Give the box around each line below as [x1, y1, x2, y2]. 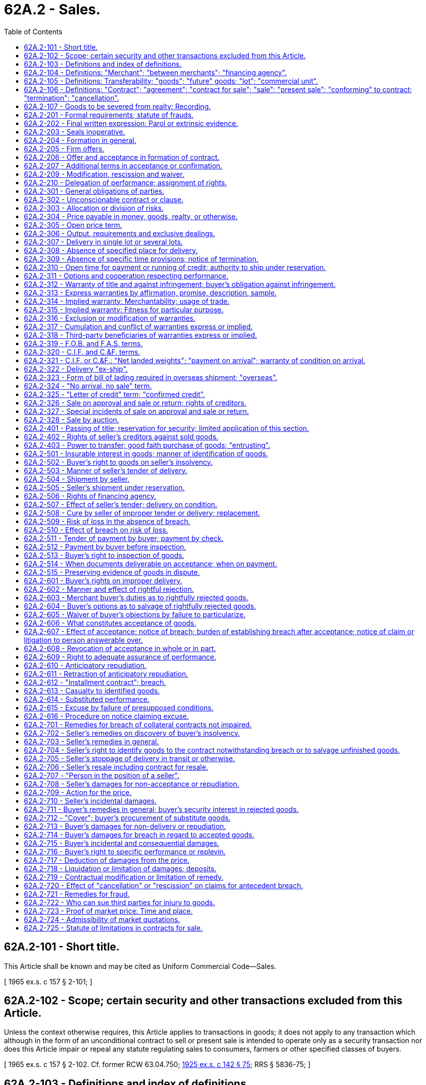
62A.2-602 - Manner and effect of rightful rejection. [24, 584, 194, 593]
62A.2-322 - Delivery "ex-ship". [24, 364, 128, 373]
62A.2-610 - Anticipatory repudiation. [24, 661, 146, 670]
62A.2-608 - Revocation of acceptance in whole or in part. [24, 644, 216, 653]
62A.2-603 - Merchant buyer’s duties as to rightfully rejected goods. [24, 593, 248, 602]
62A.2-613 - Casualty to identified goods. [24, 686, 160, 695]
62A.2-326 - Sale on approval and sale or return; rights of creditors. [24, 398, 246, 407]
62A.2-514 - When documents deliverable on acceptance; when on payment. [24, 559, 277, 568]
